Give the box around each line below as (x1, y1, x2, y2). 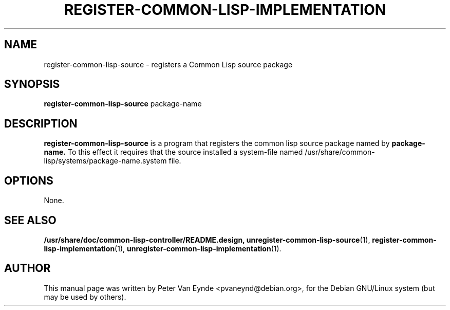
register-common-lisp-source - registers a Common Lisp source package (44, 60, 293, 69)
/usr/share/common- (305, 148, 375, 157)
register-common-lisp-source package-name (44, 99, 202, 108)
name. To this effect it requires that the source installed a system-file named (44, 148, 303, 157)
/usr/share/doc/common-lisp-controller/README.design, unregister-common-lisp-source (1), (44, 235, 370, 244)
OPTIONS (4, 174, 53, 187)
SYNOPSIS (4, 78, 60, 91)
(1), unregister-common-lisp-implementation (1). (115, 244, 282, 253)
